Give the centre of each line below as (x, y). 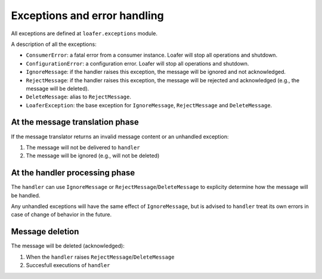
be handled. (26, 195)
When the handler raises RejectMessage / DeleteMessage (100, 257)
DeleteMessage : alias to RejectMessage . (78, 97)
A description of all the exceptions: (54, 44)
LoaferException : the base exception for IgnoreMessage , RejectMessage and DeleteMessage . (149, 105)
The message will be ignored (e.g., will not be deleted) (93, 156)
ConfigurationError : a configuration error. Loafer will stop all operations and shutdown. (137, 63)
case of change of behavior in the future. (61, 215)
